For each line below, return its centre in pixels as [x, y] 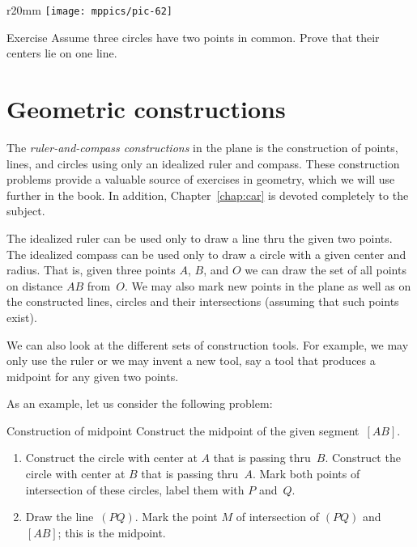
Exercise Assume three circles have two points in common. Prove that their [193, 37]
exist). [22, 317]
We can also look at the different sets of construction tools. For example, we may [208, 344]
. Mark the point [176, 517]
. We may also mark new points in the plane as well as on [268, 285]
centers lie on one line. [62, 53]
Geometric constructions [146, 109]
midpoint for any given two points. [93, 376]
